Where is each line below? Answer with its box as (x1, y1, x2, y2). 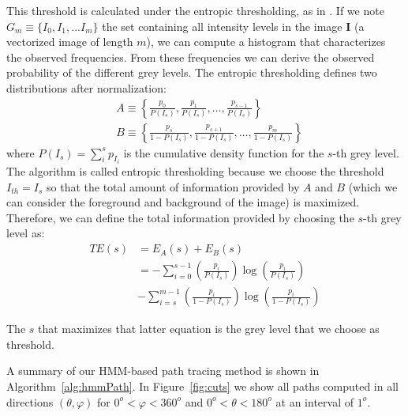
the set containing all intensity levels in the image (102, 17, 342, 34)
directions (6, 393, 54, 410)
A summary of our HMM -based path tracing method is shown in (6, 362, 320, 379)
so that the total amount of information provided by (47, 178, 300, 195)
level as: (6, 225, 45, 241)
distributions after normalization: (6, 79, 167, 96)
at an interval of (275, 393, 354, 410)
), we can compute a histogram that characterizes (146, 33, 386, 50)
